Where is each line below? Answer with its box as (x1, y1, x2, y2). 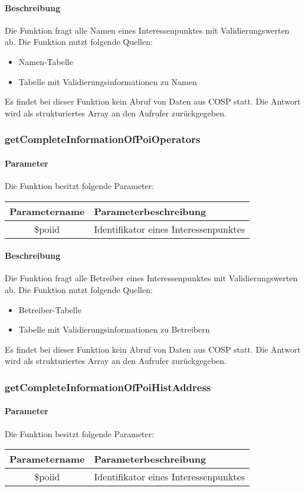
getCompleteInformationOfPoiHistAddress (5, 379, 211, 394)
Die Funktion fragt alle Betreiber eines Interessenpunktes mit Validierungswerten (5, 272, 298, 284)
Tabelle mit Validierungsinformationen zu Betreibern (18, 323, 210, 336)
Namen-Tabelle (18, 55, 73, 67)
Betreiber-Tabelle (18, 303, 81, 316)
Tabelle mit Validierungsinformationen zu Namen (18, 75, 197, 87)
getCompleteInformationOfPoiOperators (5, 132, 201, 147)
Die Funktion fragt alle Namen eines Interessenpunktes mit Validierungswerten (5, 24, 290, 36)
